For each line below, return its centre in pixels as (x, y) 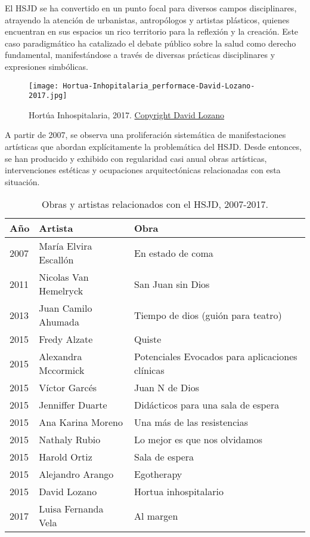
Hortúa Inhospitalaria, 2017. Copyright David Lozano (127, 114)
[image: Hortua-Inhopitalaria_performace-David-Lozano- (142, 86)
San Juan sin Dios (172, 284)
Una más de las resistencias (191, 422)
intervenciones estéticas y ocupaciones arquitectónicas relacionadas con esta (143, 170)
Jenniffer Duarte (73, 405)
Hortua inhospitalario (179, 492)
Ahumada (59, 322)
